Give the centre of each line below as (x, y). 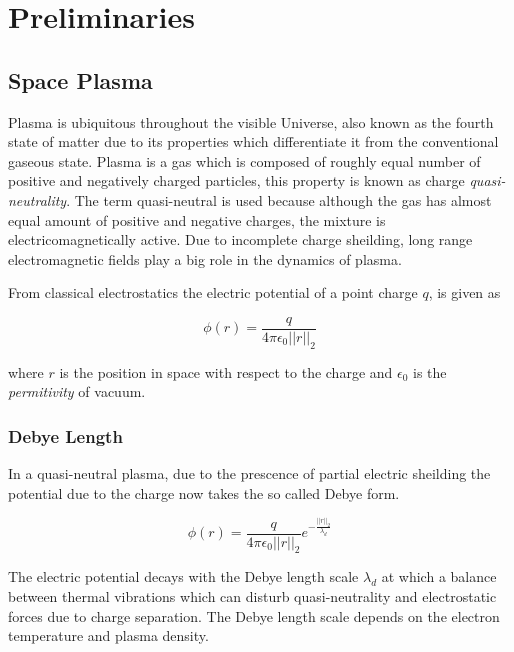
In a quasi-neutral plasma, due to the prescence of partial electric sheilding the (249, 473)
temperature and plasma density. (108, 635)
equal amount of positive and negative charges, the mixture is (197, 219)
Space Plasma (80, 79)
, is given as (464, 292)
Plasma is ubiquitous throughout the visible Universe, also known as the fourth (251, 121)
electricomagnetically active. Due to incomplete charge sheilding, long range (240, 239)
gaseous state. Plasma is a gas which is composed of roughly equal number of (244, 160)
